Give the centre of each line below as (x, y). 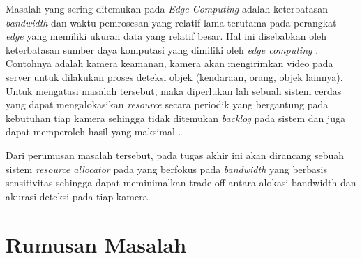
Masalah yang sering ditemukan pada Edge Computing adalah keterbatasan (167, 8)
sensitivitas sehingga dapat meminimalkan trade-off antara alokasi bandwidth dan (181, 183)
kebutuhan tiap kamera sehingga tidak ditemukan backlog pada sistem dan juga (176, 118)
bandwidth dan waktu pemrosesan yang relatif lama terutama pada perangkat (171, 22)
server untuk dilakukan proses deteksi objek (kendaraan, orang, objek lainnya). (174, 76)
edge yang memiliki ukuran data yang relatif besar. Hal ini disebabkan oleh (166, 36)
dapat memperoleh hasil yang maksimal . (93, 132)
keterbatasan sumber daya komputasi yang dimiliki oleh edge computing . (162, 49)
